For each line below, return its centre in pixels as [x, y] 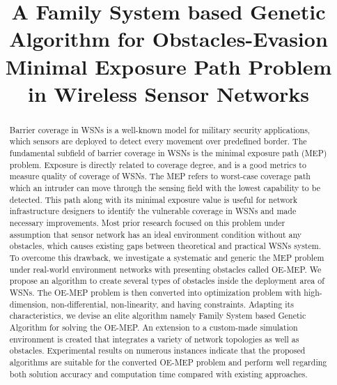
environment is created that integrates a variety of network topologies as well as [154, 339]
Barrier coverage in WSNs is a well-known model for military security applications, [160, 129]
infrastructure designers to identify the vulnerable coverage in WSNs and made [153, 211]
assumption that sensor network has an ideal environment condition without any [156, 234]
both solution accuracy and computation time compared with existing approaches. [158, 373]
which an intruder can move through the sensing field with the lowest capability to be [165, 188]
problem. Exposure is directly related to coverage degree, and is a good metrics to [158, 164]
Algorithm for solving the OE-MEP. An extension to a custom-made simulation [154, 327]
